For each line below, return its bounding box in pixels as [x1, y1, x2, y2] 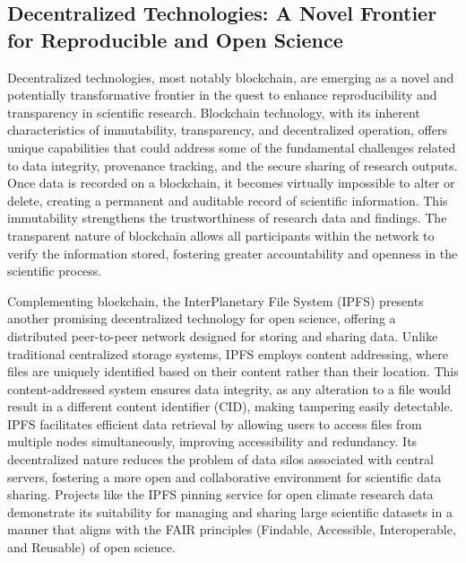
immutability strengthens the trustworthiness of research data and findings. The [7, 208, 447, 227]
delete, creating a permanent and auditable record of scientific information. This [7, 190, 448, 209]
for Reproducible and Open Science [7, 25, 343, 53]
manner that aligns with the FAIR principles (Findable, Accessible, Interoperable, [7, 520, 456, 539]
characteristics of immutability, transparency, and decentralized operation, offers [7, 120, 447, 139]
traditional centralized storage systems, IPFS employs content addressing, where [7, 344, 448, 363]
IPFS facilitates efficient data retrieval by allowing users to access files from [7, 414, 422, 433]
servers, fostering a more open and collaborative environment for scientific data [7, 467, 442, 486]
